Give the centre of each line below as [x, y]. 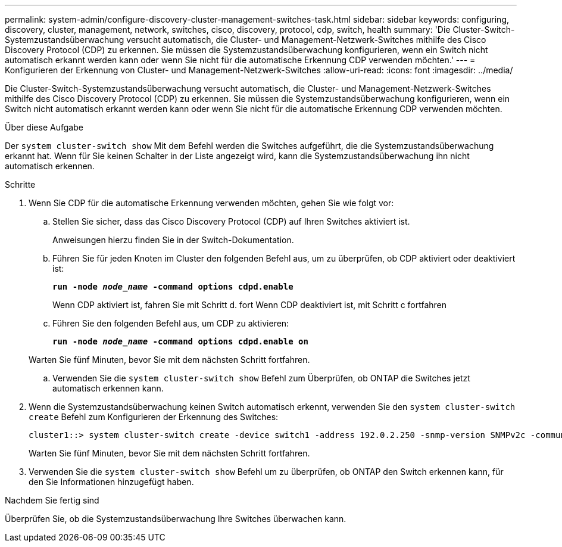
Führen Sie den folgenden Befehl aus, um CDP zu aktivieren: [171, 323]
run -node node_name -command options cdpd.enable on [180, 341]
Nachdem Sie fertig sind [52, 500]
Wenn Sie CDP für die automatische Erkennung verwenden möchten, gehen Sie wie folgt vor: [211, 203]
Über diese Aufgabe [44, 127]
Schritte [20, 184]
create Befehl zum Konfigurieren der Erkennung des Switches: [154, 417]
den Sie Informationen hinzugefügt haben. [111, 482]
